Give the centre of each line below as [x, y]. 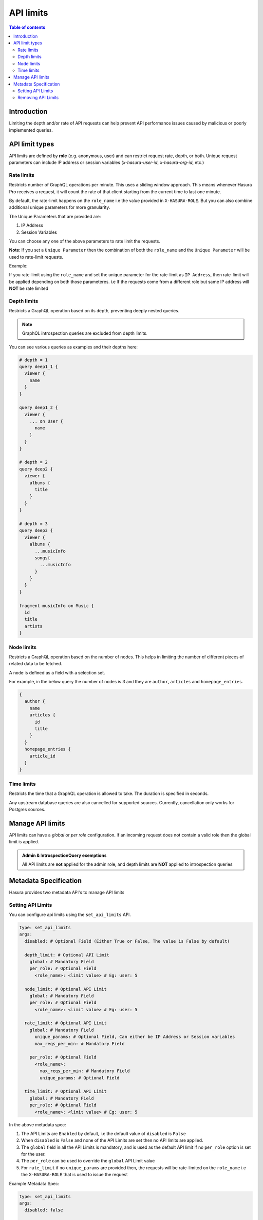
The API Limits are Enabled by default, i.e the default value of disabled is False [103, 1133]
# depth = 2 [34, 462]
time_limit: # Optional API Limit [66, 1091]
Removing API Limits [38, 98]
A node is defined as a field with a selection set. [57, 672]
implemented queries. [31, 130]
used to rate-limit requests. [36, 257]
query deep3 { [36, 530]
